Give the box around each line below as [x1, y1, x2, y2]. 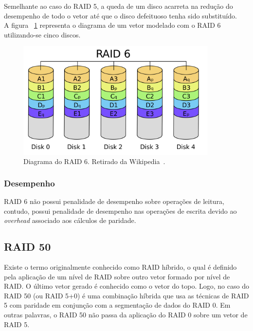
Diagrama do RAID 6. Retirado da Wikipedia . [23, 156, 165, 166]
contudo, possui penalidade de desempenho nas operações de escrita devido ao [4, 205, 237, 216]
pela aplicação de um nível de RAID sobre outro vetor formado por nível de [4, 271, 230, 281]
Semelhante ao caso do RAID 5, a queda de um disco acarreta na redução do [4, 1, 233, 11]
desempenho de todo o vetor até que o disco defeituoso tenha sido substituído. [4, 10, 237, 20]
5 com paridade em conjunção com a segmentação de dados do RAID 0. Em [4, 300, 231, 310]
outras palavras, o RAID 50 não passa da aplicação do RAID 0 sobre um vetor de [4, 309, 248, 319]
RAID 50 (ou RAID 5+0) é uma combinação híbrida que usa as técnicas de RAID [4, 290, 249, 300]
